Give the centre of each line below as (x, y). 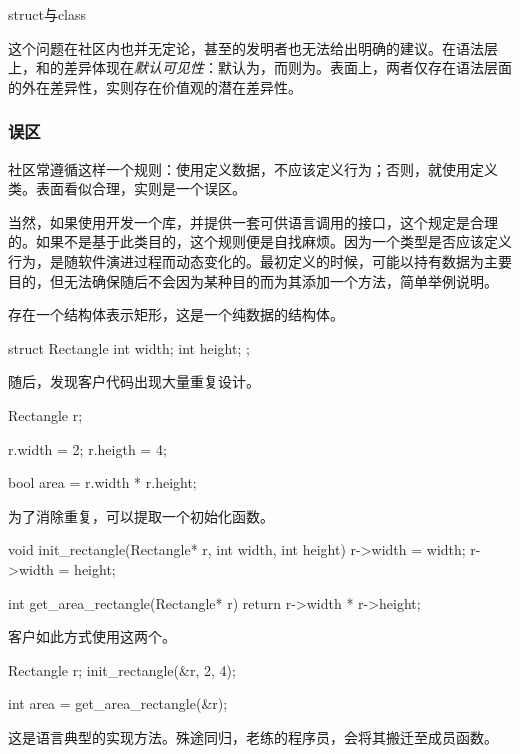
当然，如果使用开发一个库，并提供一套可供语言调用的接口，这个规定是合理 (253, 221)
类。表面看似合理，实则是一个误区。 (127, 188)
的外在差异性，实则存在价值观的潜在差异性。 (155, 86)
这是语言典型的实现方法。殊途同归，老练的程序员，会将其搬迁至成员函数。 (253, 736)
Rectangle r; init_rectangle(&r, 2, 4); (122, 669)
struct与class (47, 14)
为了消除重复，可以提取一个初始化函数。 (141, 515)
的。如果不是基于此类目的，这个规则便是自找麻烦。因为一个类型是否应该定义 (260, 241)
